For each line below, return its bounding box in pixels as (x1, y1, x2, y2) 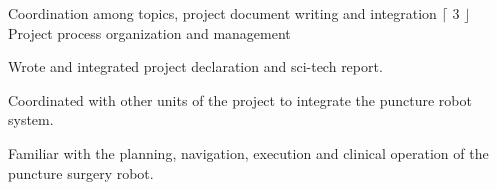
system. (8, 109, 54, 130)
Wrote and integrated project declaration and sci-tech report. (8, 56, 383, 77)
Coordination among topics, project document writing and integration (8, 3, 437, 23)
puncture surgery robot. (8, 162, 154, 183)
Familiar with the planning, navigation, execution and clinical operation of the (8, 142, 489, 163)
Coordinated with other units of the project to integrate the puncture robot (8, 89, 472, 110)
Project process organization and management (8, 22, 291, 43)
